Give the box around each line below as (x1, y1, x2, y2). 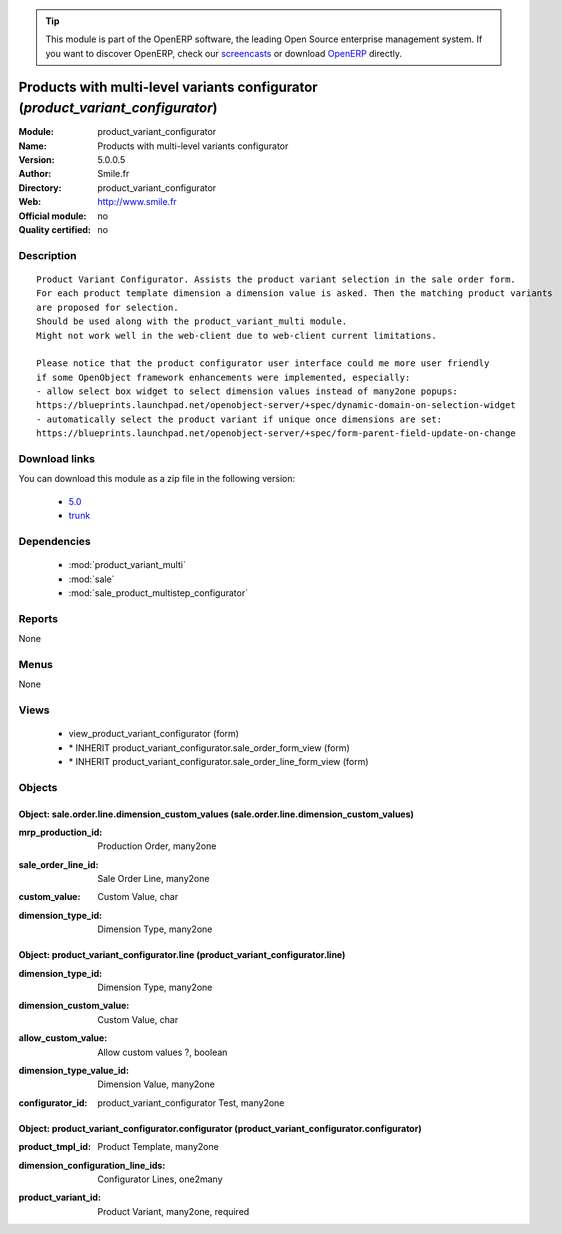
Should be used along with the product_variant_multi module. (36, 316, 348, 327)
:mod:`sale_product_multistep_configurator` (68, 586, 249, 599)
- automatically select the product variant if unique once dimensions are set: (36, 413, 443, 425)
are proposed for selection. (36, 301, 179, 313)
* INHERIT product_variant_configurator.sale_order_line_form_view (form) (68, 755, 369, 767)
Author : (18, 168, 52, 180)
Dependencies (18, 534, 92, 548)
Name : (18, 140, 47, 152)
